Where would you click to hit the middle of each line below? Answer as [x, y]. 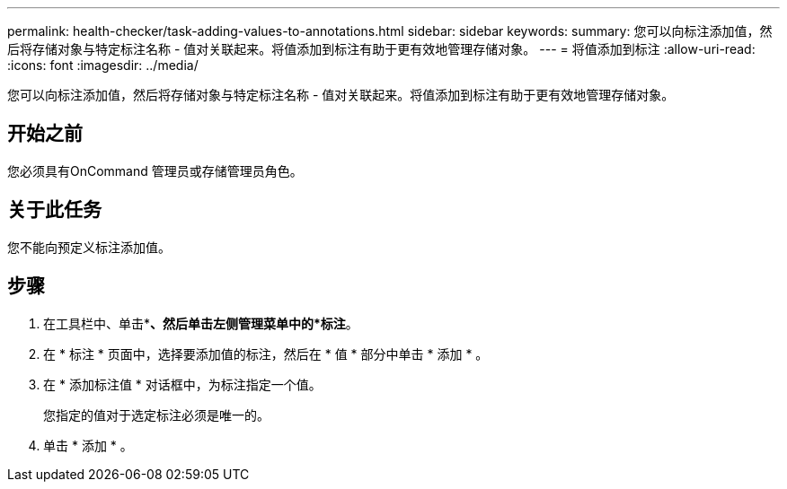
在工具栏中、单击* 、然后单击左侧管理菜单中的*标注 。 [201, 323]
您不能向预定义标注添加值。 [89, 247]
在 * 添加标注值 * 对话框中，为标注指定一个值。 [182, 384]
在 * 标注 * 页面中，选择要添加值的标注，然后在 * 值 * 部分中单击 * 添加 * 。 [266, 354]
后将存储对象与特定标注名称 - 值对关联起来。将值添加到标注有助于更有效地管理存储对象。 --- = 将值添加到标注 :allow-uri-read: [381, 49]
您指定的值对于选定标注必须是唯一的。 [156, 415]
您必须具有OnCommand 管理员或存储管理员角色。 [155, 170]
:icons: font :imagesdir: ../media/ [103, 65]
